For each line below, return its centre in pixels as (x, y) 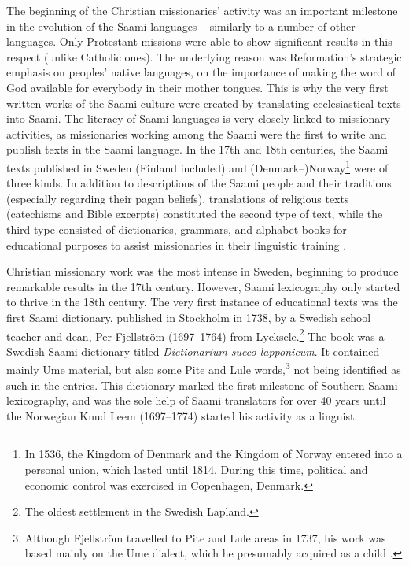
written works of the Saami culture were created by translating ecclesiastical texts (204, 103)
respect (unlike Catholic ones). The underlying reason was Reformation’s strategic (204, 56)
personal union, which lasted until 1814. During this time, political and (196, 469)
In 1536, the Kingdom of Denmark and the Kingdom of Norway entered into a (214, 454)
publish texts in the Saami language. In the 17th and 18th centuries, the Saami (197, 149)
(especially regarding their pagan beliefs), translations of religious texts (178, 198)
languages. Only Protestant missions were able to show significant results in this (199, 41)
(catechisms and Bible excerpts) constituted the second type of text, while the (195, 214)
